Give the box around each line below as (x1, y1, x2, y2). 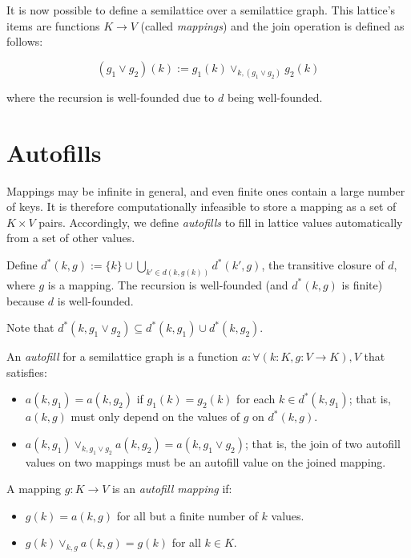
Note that (6, 319, 54, 336)
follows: (6, 33, 43, 50)
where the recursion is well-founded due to (6, 88, 215, 105)
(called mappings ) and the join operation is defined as (140, 17, 405, 34)
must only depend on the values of (71, 408, 240, 425)
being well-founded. (227, 88, 323, 105)
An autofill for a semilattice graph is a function (6, 348, 238, 365)
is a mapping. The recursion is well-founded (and (47, 276, 288, 293)
